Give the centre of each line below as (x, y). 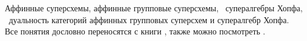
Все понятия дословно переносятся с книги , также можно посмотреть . (135, 31)
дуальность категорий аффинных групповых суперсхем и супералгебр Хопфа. (149, 19)
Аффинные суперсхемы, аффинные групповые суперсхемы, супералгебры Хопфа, (154, 8)
